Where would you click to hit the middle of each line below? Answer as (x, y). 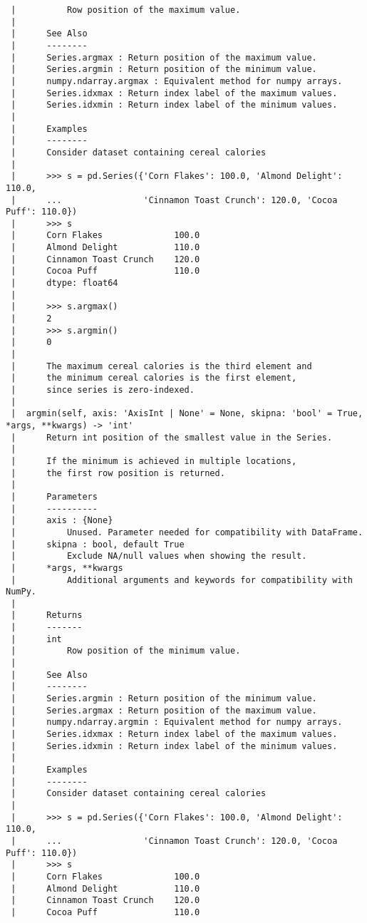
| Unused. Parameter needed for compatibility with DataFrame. (187, 532)
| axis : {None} (62, 521)
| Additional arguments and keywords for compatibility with (182, 580)
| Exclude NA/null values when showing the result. (159, 556)
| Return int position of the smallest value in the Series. (172, 437)
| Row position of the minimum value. (126, 651)
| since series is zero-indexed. (103, 390)
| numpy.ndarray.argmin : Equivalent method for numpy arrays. (177, 722)
